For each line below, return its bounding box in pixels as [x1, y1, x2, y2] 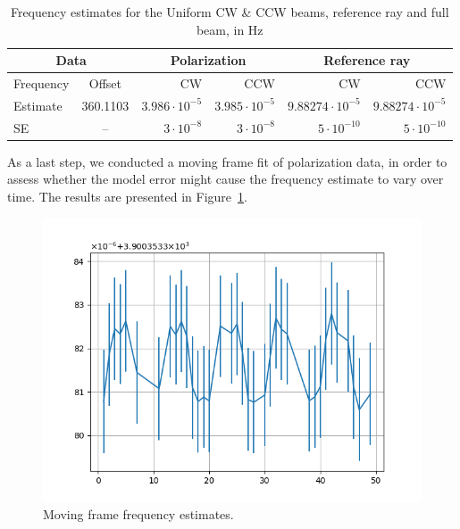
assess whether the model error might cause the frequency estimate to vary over [7, 169, 444, 188]
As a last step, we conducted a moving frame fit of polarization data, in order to [7, 152, 447, 170]
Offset [88, 74, 122, 93]
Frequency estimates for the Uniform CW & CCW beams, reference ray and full [10, 3, 449, 21]
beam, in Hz [196, 20, 263, 38]
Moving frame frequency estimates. [43, 505, 234, 524]
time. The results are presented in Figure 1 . [7, 187, 247, 205]
